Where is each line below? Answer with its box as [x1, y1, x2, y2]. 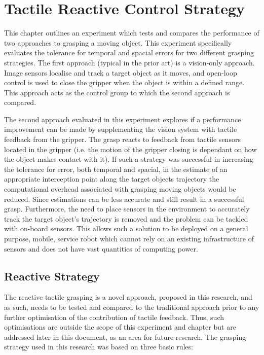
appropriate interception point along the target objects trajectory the [4, 173, 219, 184]
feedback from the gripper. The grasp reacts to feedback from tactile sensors [4, 134, 241, 145]
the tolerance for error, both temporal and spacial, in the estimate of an [4, 163, 228, 174]
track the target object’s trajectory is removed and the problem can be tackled [4, 213, 248, 224]
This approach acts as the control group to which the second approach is [4, 87, 230, 97]
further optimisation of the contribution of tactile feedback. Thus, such [4, 311, 224, 322]
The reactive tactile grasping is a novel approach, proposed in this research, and [4, 292, 252, 302]
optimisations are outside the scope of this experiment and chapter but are [4, 322, 236, 332]
